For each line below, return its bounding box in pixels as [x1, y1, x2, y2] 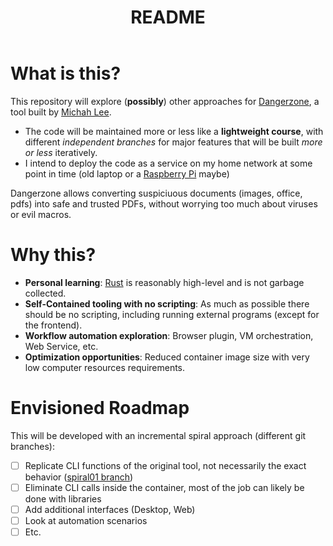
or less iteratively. [24, 146, 98, 158]
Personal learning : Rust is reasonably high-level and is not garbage [24, 276, 305, 288]
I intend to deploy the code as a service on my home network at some [24, 157, 313, 169]
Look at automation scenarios [24, 515, 148, 526]
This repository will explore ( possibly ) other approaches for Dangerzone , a [10, 95, 320, 107]
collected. [24, 287, 67, 299]
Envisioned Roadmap [10, 397, 190, 420]
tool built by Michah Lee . [10, 106, 112, 118]
